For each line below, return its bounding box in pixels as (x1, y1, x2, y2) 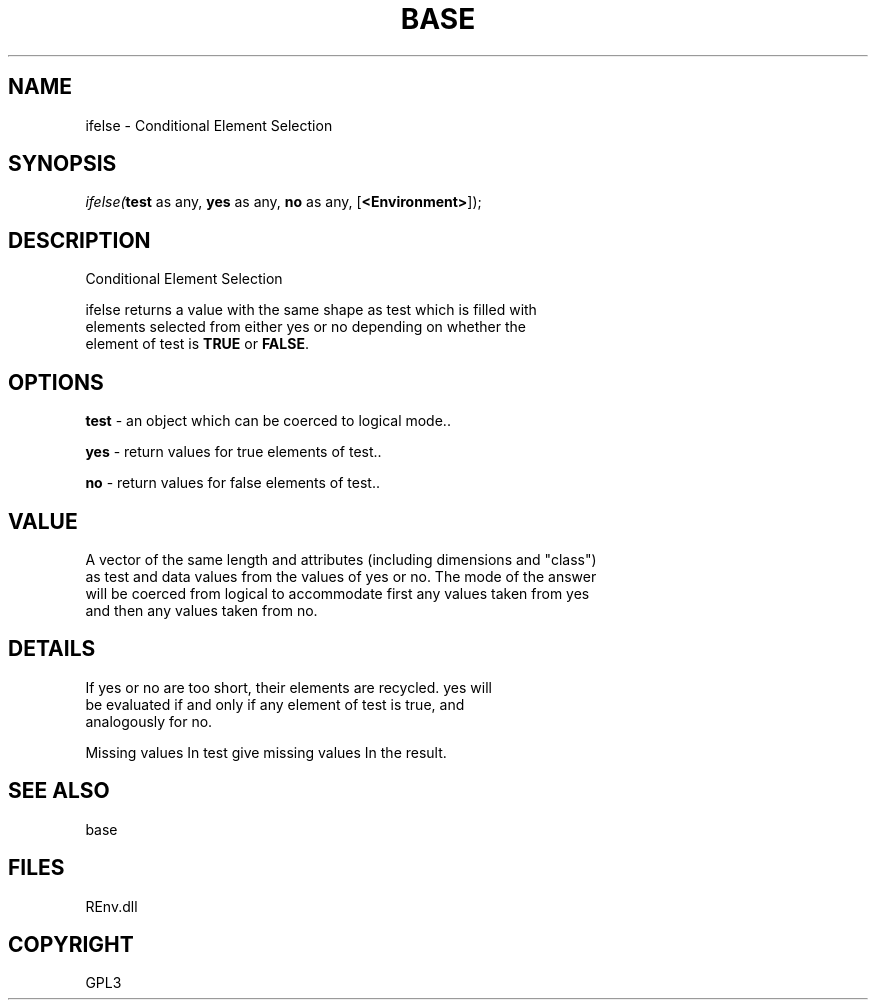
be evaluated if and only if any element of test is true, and (85, 695, 465, 713)
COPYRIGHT (8, 931, 134, 957)
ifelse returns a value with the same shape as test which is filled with (85, 301, 537, 319)
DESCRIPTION (8, 227, 151, 253)
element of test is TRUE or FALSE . (85, 335, 309, 353)
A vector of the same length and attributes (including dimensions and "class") (85, 550, 597, 568)
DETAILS (8, 636, 96, 662)
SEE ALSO (8, 778, 110, 804)
